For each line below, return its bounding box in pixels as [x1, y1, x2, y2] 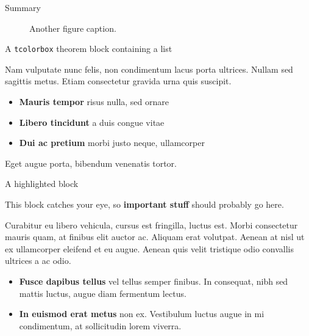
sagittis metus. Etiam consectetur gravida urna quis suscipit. [5, 75, 232, 87]
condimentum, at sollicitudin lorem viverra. [19, 319, 182, 332]
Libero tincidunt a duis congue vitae [19, 115, 165, 128]
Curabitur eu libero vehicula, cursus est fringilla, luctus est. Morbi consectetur [5, 218, 298, 231]
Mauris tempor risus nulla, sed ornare [19, 95, 169, 108]
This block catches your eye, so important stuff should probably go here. [5, 198, 284, 210]
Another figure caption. [29, 21, 116, 34]
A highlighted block [5, 177, 79, 190]
